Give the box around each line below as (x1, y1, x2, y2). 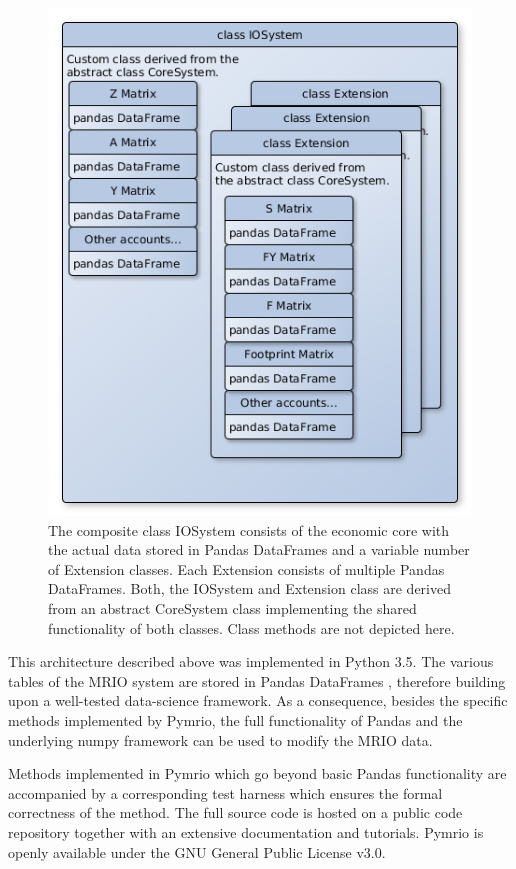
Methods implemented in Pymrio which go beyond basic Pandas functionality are (8, 763, 507, 784)
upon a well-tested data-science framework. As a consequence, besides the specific (8, 690, 508, 711)
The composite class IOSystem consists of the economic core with (48, 519, 450, 540)
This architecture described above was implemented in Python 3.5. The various (8, 651, 494, 672)
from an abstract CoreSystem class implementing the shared (48, 598, 417, 619)
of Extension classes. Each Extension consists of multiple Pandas (48, 558, 445, 579)
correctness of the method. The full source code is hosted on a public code (8, 802, 463, 823)
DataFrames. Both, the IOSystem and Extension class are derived (48, 578, 451, 599)
